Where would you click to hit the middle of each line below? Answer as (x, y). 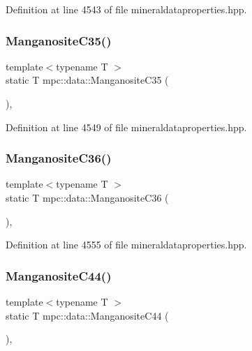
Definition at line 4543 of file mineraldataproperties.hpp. (126, 9)
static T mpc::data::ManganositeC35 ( (87, 80)
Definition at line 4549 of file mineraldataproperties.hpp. (126, 127)
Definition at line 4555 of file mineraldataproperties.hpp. (126, 245)
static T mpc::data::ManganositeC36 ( (87, 197)
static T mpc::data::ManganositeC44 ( (87, 315)
